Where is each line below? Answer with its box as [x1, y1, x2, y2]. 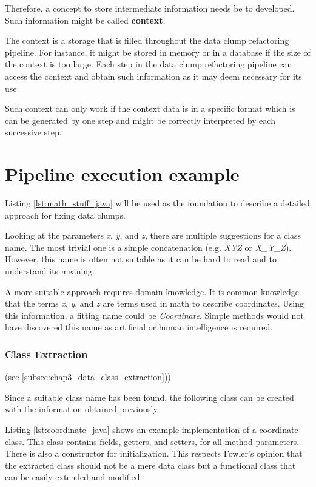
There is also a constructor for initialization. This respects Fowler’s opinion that [5, 447, 303, 460]
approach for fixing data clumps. [5, 208, 126, 221]
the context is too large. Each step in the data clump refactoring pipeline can [5, 58, 292, 70]
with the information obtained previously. [5, 403, 160, 415]
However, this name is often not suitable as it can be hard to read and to [5, 253, 277, 265]
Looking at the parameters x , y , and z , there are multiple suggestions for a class [5, 229, 301, 242]
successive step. [5, 126, 62, 138]
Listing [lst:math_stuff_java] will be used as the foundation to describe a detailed [5, 197, 310, 209]
